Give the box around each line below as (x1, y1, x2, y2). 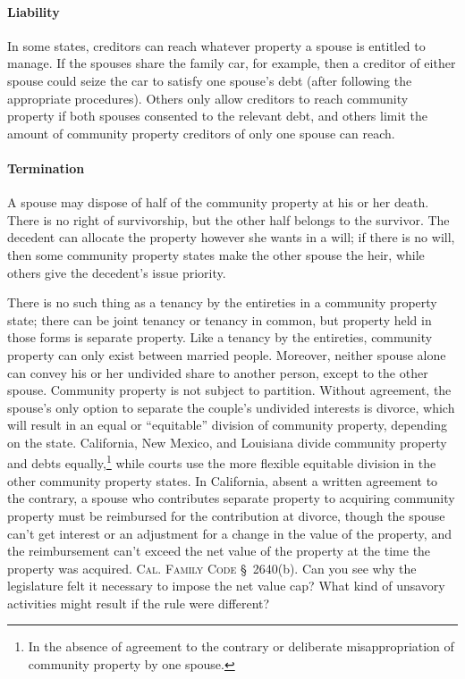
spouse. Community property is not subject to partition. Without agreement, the (7, 381, 452, 399)
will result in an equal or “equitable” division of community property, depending (7, 415, 447, 434)
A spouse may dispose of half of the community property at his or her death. (7, 193, 429, 212)
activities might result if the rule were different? (7, 593, 270, 612)
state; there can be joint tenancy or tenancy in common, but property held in (7, 310, 432, 329)
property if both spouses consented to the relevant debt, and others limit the (7, 106, 427, 125)
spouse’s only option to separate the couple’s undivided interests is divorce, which (7, 398, 455, 416)
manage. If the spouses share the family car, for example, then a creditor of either (7, 54, 456, 72)
